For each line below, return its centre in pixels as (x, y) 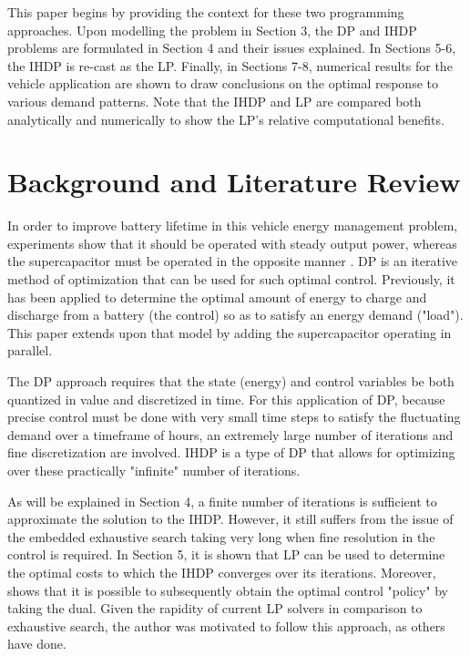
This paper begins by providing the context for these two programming (206, 12)
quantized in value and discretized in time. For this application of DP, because (226, 399)
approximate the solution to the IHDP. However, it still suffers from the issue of (230, 519)
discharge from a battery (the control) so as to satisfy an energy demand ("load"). (235, 315)
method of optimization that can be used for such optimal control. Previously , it (231, 279)
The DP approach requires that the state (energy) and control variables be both (231, 381)
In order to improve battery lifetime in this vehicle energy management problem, (233, 225)
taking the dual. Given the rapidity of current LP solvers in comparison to (215, 608)
